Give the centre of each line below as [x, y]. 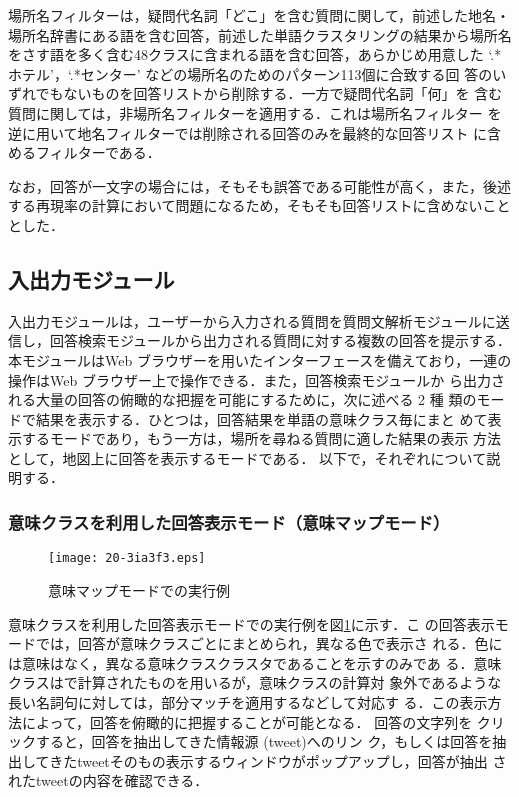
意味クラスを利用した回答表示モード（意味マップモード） [229, 522]
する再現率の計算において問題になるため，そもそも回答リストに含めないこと [259, 205]
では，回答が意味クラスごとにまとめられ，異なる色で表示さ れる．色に [269, 643]
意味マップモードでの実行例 [139, 589]
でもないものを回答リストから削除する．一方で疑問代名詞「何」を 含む [269, 93]
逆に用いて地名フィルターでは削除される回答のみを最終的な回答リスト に [248, 132]
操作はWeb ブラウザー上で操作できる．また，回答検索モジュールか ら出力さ [257, 379]
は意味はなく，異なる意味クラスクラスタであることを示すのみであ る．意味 [255, 662]
